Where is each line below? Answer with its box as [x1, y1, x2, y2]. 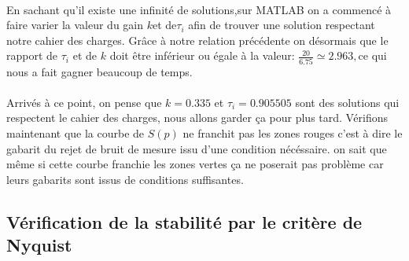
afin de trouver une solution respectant [188, 17, 375, 33]
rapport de [6, 47, 58, 64]
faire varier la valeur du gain [6, 17, 144, 33]
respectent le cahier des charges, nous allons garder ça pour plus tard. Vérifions [6, 109, 388, 126]
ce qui [358, 47, 387, 64]
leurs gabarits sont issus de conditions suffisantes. [6, 171, 244, 187]
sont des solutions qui [295, 94, 400, 110]
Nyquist [6, 233, 72, 257]
